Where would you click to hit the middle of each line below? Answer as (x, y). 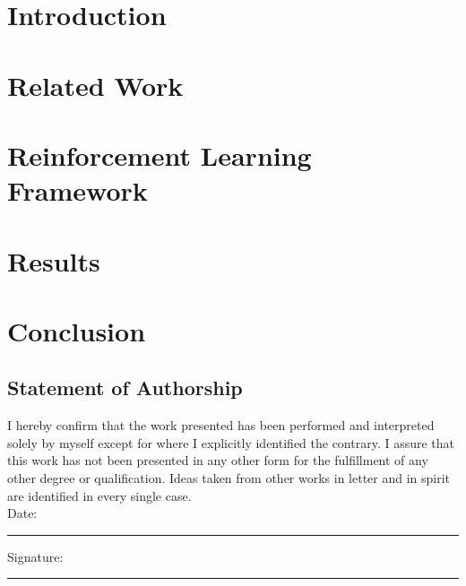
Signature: (35, 556)
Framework (78, 190)
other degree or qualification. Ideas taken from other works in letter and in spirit (229, 478)
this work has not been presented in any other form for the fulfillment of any (218, 460)
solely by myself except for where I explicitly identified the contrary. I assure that (231, 442)
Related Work (95, 85)
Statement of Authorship (125, 388)
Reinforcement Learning (160, 155)
